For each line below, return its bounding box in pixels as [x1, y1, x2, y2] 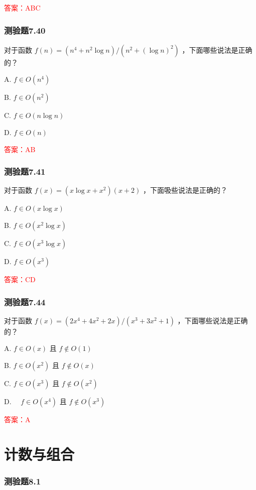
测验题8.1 [4, 474, 41, 487]
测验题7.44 [4, 295, 46, 308]
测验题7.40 [4, 24, 46, 36]
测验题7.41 [4, 165, 46, 178]
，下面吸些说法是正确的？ [143, 185, 227, 195]
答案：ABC [4, 3, 41, 13]
